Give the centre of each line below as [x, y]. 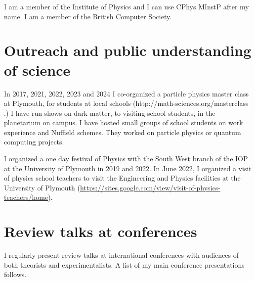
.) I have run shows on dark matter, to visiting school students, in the [110, 113]
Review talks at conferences [101, 231]
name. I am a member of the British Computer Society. [88, 16]
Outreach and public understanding [128, 50]
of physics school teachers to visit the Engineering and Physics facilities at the [122, 178]
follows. [15, 274]
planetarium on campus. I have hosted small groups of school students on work [124, 122]
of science [37, 70]
